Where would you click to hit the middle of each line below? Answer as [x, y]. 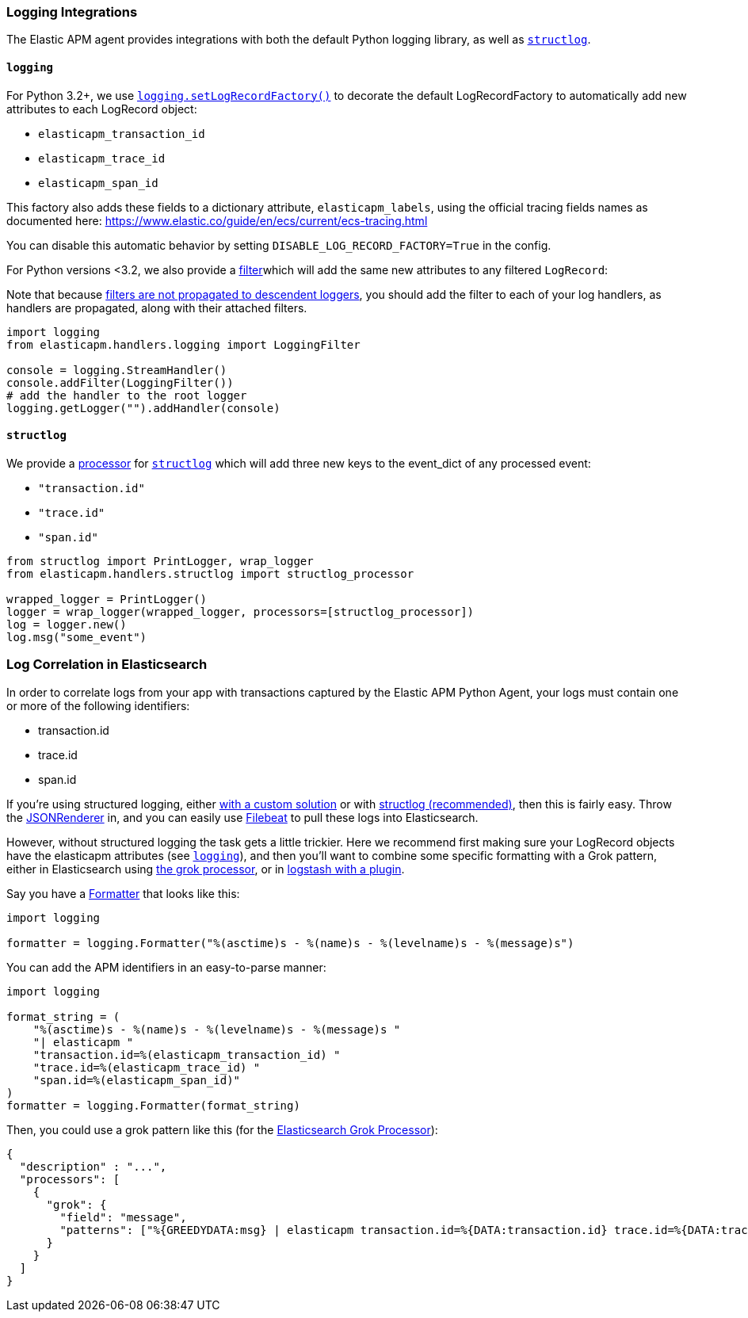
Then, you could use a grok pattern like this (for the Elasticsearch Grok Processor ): [222, 1129]
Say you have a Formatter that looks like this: [123, 893]
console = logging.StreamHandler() [117, 370]
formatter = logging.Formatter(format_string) [153, 1105]
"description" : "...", [93, 1166]
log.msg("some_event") [77, 637]
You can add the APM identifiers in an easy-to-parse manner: [166, 967]
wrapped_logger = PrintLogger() [107, 599]
